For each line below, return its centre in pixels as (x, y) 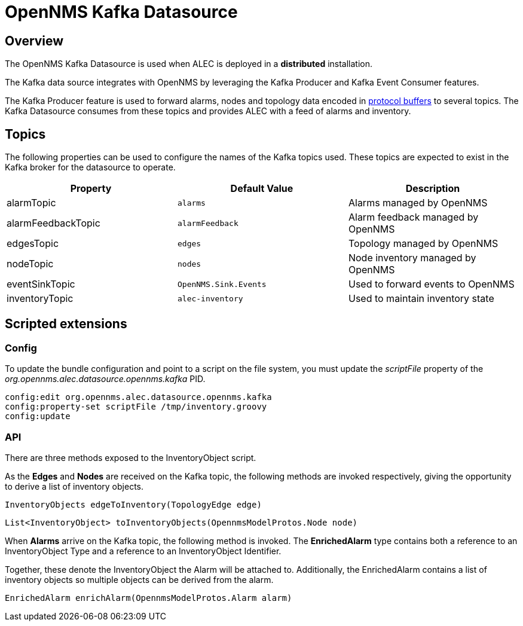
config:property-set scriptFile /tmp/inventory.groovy (136, 407)
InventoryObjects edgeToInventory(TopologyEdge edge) (133, 504)
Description (433, 189)
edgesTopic (33, 244)
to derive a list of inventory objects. (74, 486)
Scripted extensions (66, 324)
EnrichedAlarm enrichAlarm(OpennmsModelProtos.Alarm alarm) (149, 598)
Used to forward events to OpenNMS (431, 284)
